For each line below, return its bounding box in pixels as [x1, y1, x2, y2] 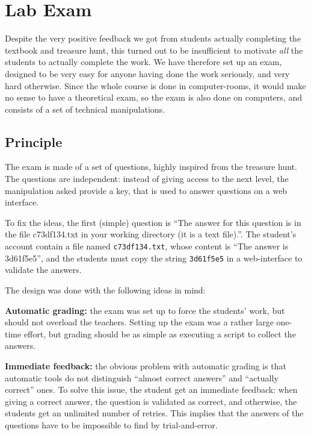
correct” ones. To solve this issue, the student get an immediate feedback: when [5, 383, 298, 396]
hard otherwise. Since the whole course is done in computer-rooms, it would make [5, 79, 306, 92]
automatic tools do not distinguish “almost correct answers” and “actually [5, 371, 279, 384]
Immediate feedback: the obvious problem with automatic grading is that [5, 359, 286, 372]
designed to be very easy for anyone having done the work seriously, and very [5, 67, 290, 80]
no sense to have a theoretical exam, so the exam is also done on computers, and [5, 91, 302, 104]
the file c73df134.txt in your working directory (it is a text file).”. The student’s [5, 228, 297, 240]
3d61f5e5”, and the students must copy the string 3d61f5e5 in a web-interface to [5, 251, 303, 264]
